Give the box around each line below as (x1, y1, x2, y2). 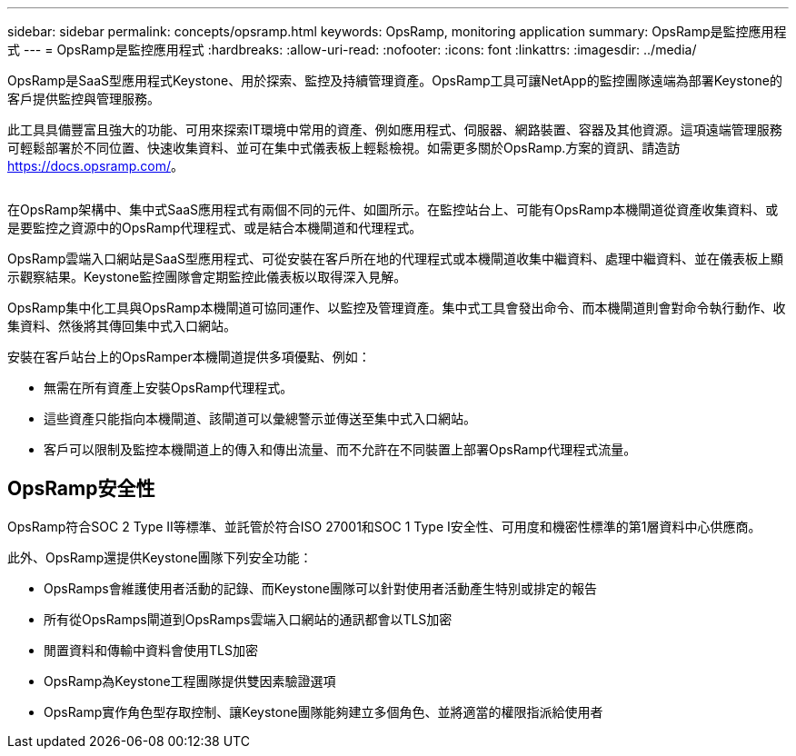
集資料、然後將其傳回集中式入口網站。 (7, 318, 236, 333)
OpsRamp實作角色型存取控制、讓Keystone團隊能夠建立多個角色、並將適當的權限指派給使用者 (44, 703, 603, 720)
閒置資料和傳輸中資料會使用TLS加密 (44, 642, 258, 658)
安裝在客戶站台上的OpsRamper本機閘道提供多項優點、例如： (7, 349, 371, 364)
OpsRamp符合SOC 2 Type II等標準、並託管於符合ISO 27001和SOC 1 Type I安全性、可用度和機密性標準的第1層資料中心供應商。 (7, 518, 761, 534)
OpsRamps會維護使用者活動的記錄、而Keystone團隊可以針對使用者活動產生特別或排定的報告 (44, 580, 597, 596)
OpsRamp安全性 (7, 477, 155, 501)
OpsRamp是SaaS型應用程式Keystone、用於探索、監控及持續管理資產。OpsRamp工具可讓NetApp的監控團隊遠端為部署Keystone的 (7, 73, 782, 88)
